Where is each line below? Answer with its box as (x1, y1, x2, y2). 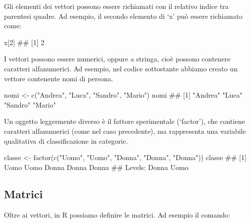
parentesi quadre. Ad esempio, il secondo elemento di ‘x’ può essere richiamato (4, 10, 243, 21)
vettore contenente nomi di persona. (4, 73, 113, 83)
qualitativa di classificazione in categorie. (4, 135, 128, 146)
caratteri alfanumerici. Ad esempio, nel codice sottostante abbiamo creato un (4, 63, 238, 73)
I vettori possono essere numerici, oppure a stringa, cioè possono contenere (4, 54, 231, 64)
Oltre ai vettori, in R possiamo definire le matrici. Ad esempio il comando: (4, 209, 230, 220)
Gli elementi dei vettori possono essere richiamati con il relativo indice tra (4, 1, 229, 11)
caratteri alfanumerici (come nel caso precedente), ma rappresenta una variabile (4, 125, 246, 136)
